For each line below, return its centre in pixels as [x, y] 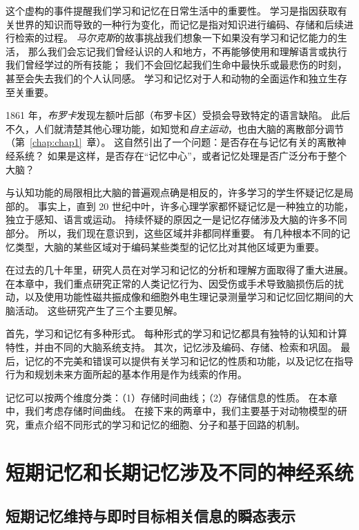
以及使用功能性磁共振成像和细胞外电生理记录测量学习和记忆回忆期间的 [184, 297]
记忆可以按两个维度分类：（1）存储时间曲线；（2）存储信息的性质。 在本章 [172, 397]
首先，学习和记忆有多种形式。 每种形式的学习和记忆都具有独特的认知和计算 [176, 333]
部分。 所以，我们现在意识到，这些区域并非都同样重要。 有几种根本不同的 [173, 233]
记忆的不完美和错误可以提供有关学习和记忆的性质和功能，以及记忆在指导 [189, 360]
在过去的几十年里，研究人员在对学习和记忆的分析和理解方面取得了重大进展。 [179, 270]
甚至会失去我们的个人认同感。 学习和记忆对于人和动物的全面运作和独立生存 [176, 78]
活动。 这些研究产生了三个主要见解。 [99, 310]
